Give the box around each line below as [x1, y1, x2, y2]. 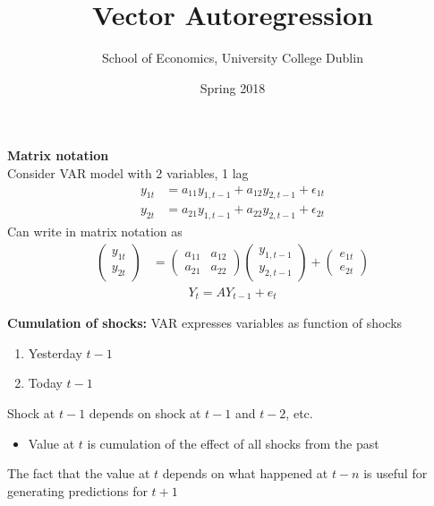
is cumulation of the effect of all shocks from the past [87, 433, 379, 452]
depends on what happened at [162, 464, 328, 483]
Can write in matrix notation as [7, 222, 183, 241]
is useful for [363, 464, 428, 483]
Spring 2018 [200, 78, 266, 97]
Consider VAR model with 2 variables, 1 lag [7, 163, 249, 182]
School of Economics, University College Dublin [102, 48, 363, 67]
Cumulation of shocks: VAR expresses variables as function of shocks [7, 313, 403, 332]
